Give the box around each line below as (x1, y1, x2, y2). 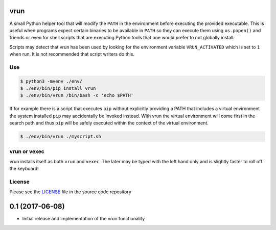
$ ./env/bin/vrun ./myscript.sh (20, 134, 102, 140)
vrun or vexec (9, 148, 44, 155)
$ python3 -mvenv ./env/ (20, 78, 83, 84)
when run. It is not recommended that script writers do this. (9, 51, 135, 57)
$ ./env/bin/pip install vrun (20, 86, 96, 91)
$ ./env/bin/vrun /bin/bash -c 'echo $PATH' (20, 92, 134, 98)
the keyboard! (9, 166, 39, 172)
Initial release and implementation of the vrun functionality (22, 216, 145, 222)
